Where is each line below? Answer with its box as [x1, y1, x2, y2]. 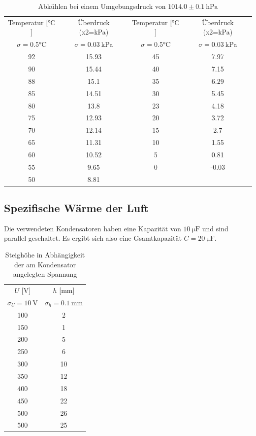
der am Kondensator [14, 259, 76, 269]
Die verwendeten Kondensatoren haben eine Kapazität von [4, 223, 181, 233]
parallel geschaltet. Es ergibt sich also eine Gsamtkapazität [4, 233, 182, 243]
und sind [202, 223, 228, 233]
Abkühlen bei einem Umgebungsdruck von [38, 1, 166, 11]
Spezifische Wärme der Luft [4, 200, 149, 216]
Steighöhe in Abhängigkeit [5, 250, 85, 260]
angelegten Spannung [13, 269, 77, 279]
